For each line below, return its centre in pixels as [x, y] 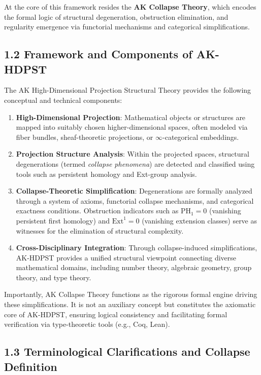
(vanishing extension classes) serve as [200, 220]
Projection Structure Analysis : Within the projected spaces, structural [133, 154]
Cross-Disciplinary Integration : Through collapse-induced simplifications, [137, 248]
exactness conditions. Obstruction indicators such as [97, 211]
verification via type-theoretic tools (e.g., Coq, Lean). [87, 324]
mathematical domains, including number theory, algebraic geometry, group [134, 267]
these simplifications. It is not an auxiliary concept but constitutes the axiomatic [130, 304]
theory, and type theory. [54, 277]
